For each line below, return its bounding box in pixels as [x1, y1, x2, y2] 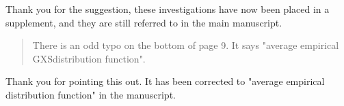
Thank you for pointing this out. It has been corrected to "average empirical [5, 74, 325, 88]
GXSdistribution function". [32, 51, 146, 65]
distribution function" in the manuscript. [5, 87, 176, 101]
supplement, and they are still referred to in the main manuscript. [5, 15, 282, 29]
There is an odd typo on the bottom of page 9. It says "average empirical [32, 38, 339, 52]
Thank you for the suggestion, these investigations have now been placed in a [5, 2, 330, 16]
